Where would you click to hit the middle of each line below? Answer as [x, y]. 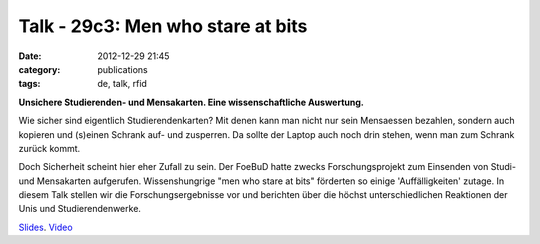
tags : [29, 84]
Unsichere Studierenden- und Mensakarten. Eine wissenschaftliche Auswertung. [191, 102]
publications [123, 69]
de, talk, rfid [122, 84]
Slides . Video [46, 227]
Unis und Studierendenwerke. [80, 209]
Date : [30, 56]
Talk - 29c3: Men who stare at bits [163, 26]
